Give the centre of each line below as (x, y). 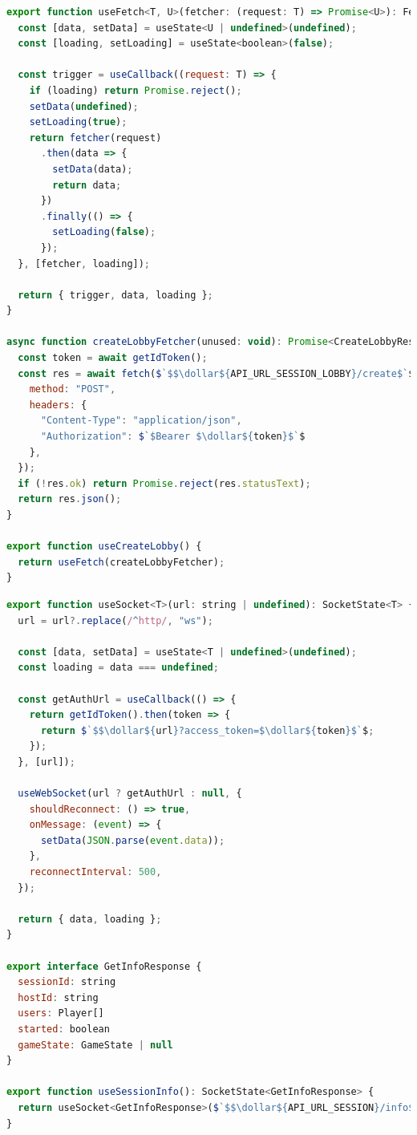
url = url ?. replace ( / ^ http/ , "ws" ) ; (115, 620)
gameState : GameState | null (95, 1045)
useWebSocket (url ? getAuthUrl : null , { (130, 794)
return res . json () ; (70, 499)
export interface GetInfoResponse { (104, 966)
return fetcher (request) (95, 138)
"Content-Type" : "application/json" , (141, 421)
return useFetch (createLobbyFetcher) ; (121, 562)
